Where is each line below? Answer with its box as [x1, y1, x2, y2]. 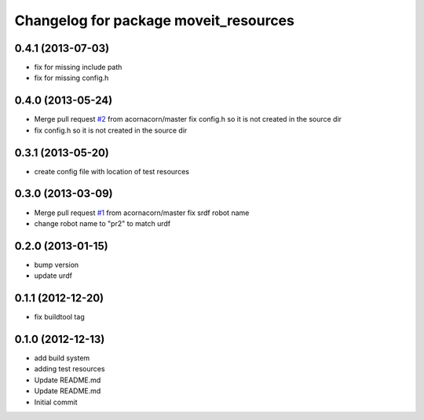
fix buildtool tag [34, 312, 86, 322]
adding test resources [34, 364, 105, 374]
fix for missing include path [34, 63, 122, 72]
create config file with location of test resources [34, 166, 190, 176]
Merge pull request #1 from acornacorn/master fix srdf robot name [34, 208, 250, 217]
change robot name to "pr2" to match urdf [34, 218, 171, 228]
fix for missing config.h [34, 73, 109, 82]
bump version [34, 260, 79, 269]
